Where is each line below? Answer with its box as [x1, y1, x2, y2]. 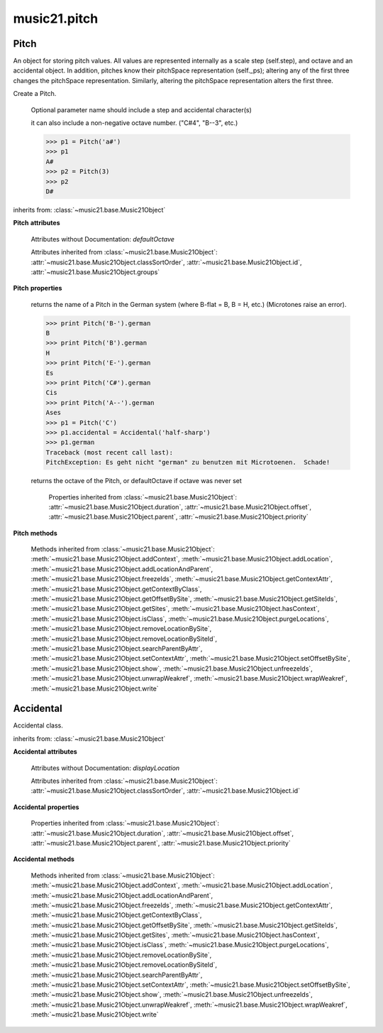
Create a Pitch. [13, 90, 57, 98]
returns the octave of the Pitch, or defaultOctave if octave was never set [30, 477, 243, 485]
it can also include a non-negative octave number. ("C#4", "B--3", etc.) [30, 119, 238, 127]
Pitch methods [13, 529, 57, 537]
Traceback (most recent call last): [45, 448, 174, 456]
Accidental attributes [13, 747, 77, 756]
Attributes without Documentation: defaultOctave [30, 234, 175, 243]
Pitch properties [13, 284, 62, 293]
